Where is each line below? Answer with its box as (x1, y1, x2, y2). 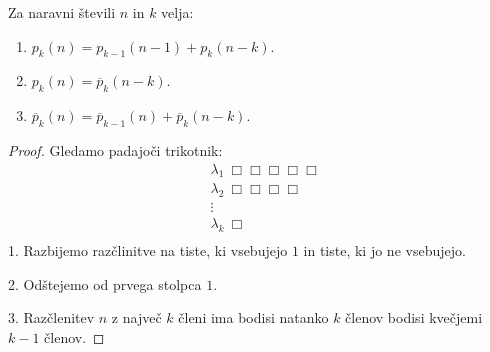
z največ (111, 307, 162, 328)
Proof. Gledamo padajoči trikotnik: (8, 139, 223, 160)
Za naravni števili (8, 2, 116, 22)
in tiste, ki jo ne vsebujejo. (303, 240, 466, 261)
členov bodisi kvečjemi (345, 307, 483, 328)
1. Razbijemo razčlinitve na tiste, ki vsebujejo (8, 240, 288, 261)
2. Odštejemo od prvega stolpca (8, 273, 202, 294)
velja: (161, 2, 194, 22)
